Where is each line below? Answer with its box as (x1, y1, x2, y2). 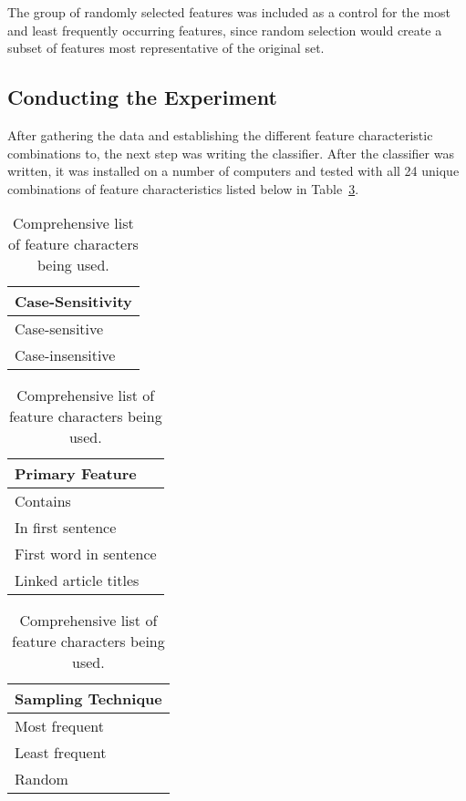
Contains (15, 490, 71, 512)
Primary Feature (15, 463, 137, 485)
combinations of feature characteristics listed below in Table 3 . (7, 179, 359, 198)
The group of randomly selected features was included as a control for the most (7, 3, 450, 21)
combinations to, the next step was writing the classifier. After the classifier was (7, 143, 454, 162)
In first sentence (15, 517, 117, 539)
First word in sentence (15, 543, 157, 565)
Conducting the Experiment (7, 83, 277, 111)
